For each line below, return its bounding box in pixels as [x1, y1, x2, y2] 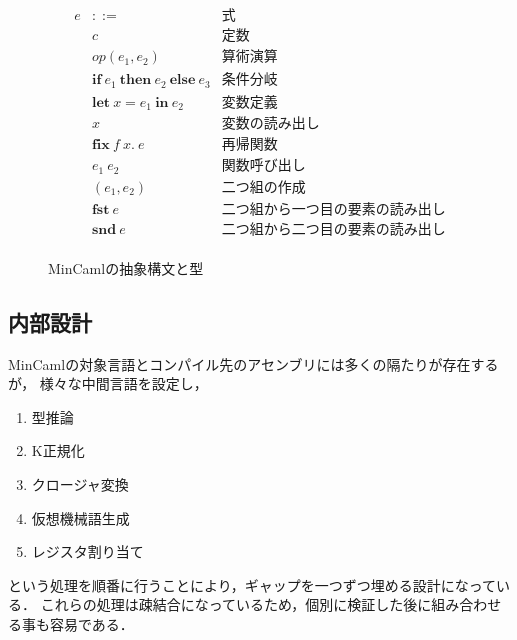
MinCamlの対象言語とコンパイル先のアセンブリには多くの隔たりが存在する [8, 353, 499, 374]
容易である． [49, 613, 134, 634]
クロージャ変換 [31, 473, 129, 494]
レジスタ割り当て [31, 541, 144, 562]
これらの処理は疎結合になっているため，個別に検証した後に [40, 594, 432, 615]
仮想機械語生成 [31, 507, 130, 528]
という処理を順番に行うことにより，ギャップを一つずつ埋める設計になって [8, 574, 497, 595]
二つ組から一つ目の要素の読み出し [221, 202, 446, 217]
